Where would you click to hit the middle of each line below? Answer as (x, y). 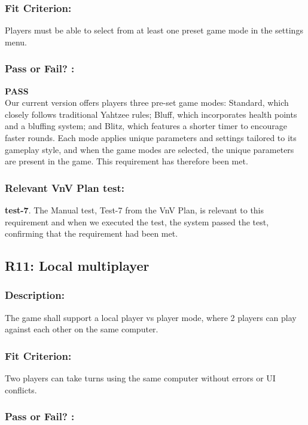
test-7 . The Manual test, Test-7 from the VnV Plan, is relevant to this (135, 210)
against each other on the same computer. (82, 329)
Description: (35, 295)
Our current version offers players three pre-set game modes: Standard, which (147, 103)
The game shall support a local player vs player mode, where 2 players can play (151, 317)
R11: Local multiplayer (77, 266)
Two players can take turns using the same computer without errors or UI (140, 378)
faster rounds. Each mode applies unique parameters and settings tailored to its (151, 137)
